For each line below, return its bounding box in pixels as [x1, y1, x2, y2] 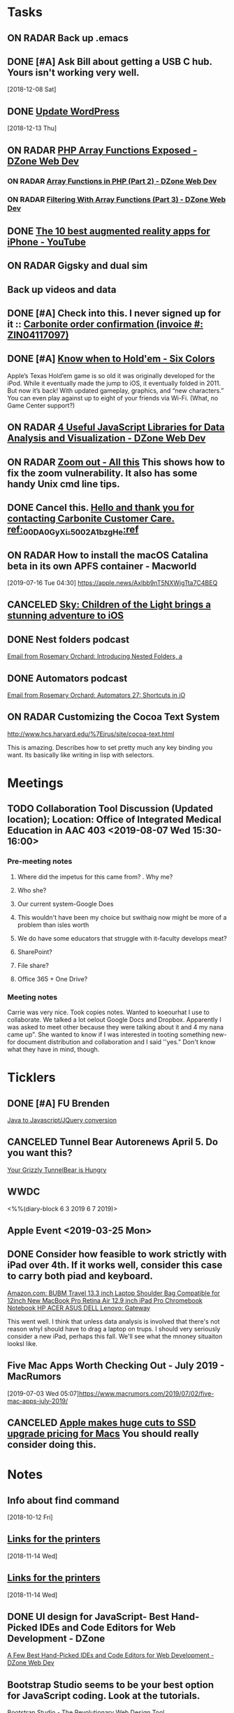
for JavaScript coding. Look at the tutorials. [7, 1689, 200, 1702]
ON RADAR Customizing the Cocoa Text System [7, 711, 220, 723]
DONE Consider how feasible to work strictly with [7, 1248, 227, 1260]
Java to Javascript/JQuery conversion [7, 1115, 117, 1124]
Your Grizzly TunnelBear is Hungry [7, 1165, 107, 1174]
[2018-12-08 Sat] [7, 85, 57, 94]
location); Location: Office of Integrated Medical [7, 814, 221, 825]
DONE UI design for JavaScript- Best [7, 1611, 170, 1623]
